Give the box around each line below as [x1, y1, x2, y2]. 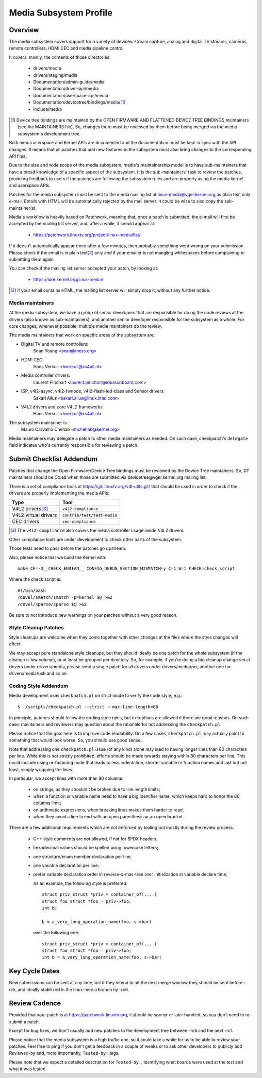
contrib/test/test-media [62, 512, 117, 518]
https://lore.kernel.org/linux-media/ [33, 276, 104, 282]
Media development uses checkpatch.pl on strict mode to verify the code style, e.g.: [9, 692, 183, 699]
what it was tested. [9, 1066, 47, 1072]
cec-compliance [62, 519, 96, 524]
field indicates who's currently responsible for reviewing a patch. [9, 442, 139, 448]
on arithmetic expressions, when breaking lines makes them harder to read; [33, 807, 184, 813]
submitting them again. [9, 256, 55, 262]
